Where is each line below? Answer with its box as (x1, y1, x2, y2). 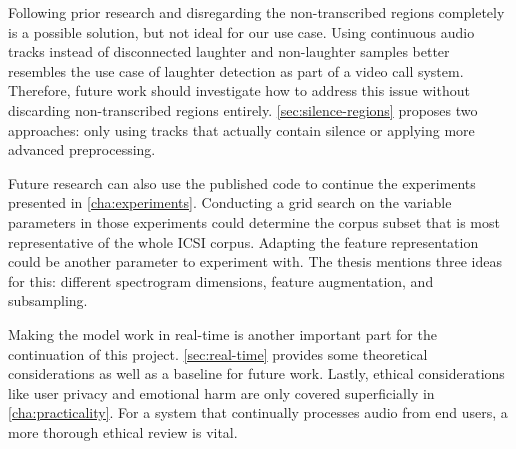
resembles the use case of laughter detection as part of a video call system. (8, 60, 464, 81)
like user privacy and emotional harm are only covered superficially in (8, 382, 435, 403)
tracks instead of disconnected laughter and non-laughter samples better (8, 41, 450, 62)
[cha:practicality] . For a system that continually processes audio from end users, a (8, 402, 508, 423)
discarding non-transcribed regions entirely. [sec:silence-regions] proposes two (8, 99, 478, 120)
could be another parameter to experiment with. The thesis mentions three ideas (8, 251, 502, 272)
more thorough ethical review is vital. (8, 421, 238, 442)
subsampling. (8, 290, 88, 311)
